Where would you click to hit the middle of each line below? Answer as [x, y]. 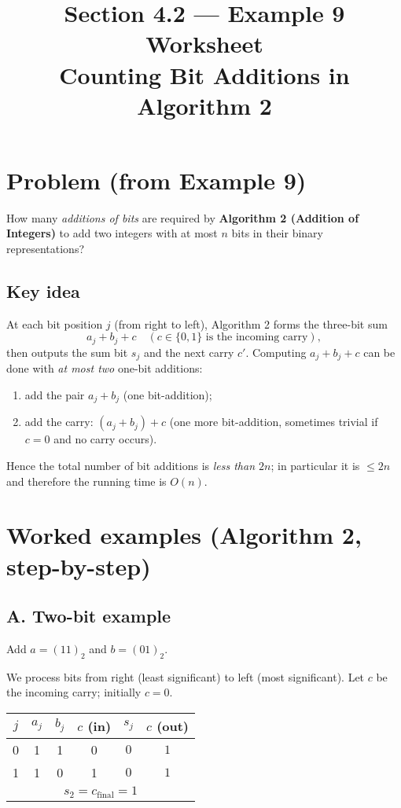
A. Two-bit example [89, 616]
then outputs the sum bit [67, 352]
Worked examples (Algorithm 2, [184, 535]
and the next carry [189, 352]
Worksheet [204, 44]
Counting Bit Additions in [204, 74]
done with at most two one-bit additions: [105, 368]
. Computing [276, 352]
